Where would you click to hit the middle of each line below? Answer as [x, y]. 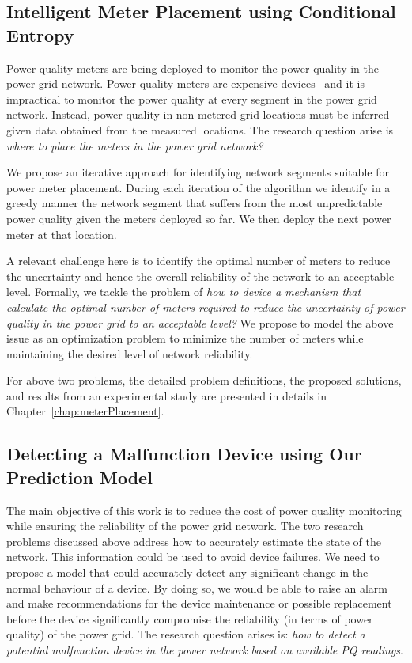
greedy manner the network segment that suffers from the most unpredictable [195, 203]
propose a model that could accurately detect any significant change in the [187, 572]
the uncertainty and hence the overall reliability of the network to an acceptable [200, 276]
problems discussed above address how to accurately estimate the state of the [194, 541]
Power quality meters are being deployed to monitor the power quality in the [193, 68]
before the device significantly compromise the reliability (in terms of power [190, 618]
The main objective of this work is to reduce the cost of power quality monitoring [204, 510]
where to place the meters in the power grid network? [135, 145]
